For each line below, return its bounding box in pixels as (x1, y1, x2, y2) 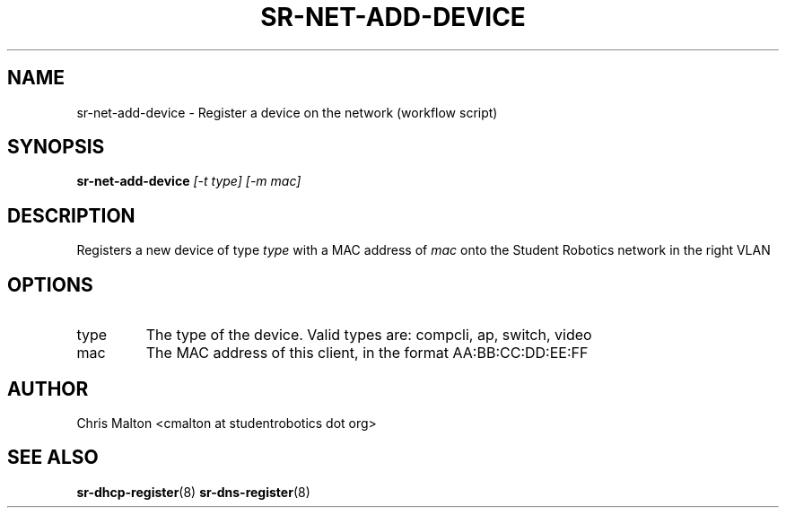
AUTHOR (7, 377, 89, 400)
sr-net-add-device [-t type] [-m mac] (76, 173, 301, 189)
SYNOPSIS (7, 135, 105, 159)
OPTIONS (7, 273, 93, 296)
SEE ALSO (7, 446, 99, 469)
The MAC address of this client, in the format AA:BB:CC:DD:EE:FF (145, 344, 589, 362)
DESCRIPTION (7, 204, 135, 227)
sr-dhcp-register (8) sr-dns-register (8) (76, 484, 310, 500)
